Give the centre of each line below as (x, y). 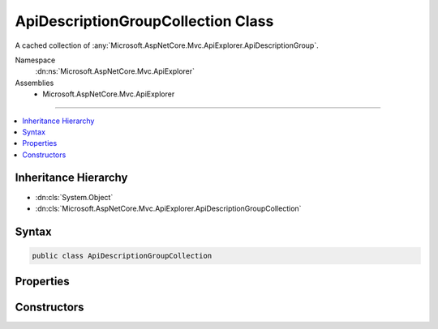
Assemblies (34, 83)
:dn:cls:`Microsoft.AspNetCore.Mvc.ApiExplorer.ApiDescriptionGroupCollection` (168, 208)
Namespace (35, 60)
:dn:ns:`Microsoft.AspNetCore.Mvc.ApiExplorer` (115, 71)
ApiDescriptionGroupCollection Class (144, 21)
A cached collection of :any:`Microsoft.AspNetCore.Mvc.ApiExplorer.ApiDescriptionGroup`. (167, 45)
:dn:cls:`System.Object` (74, 197)
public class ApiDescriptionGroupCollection (122, 256)
